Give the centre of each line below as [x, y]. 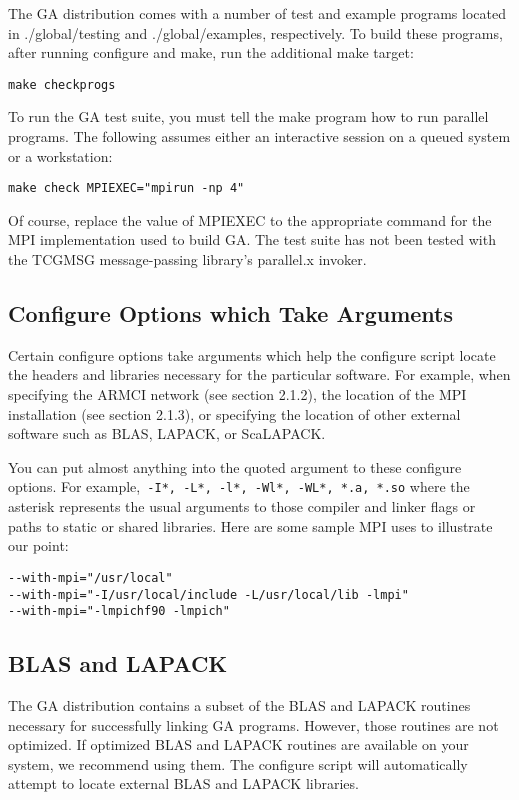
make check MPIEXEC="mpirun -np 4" [126, 188]
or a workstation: [60, 155]
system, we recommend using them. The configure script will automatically [238, 763]
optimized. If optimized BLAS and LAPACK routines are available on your [238, 744]
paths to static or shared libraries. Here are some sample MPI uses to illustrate [250, 525]
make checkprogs [62, 84]
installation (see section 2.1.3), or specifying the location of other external [234, 413]
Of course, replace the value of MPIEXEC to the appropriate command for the [250, 219]
